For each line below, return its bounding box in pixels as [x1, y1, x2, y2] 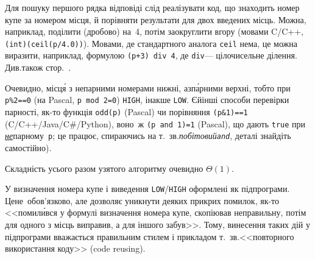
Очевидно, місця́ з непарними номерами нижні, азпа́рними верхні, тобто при [5, 81, 291, 94]
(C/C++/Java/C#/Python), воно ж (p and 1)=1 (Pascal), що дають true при [5, 117, 306, 130]
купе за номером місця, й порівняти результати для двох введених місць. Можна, [5, 13, 306, 26]
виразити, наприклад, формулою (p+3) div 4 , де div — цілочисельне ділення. [5, 49, 297, 62]
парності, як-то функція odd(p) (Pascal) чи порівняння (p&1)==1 [5, 105, 248, 118]
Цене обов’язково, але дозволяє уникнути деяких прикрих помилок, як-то [5, 194, 280, 207]
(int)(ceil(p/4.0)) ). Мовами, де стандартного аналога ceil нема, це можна [5, 37, 297, 49]
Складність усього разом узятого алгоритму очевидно [5, 161, 204, 174]
